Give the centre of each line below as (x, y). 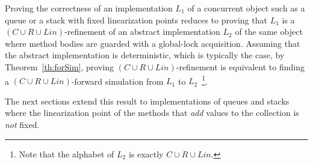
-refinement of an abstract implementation (142, 32)
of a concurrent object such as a (246, 8)
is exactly (146, 153)
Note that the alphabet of (67, 153)
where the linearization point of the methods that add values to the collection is (152, 113)
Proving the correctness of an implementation (89, 8)
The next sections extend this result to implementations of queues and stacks (147, 101)
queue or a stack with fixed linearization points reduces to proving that (136, 20)
